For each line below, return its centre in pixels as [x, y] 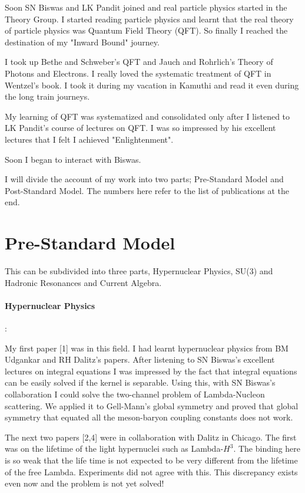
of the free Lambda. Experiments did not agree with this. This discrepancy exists [151, 471]
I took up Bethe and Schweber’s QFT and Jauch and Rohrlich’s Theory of [139, 62]
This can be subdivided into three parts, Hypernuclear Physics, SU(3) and [139, 271]
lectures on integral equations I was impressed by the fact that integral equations [151, 371]
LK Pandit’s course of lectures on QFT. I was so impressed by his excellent [140, 128]
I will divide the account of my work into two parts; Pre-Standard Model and [144, 179]
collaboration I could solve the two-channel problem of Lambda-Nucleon [135, 394]
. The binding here [267, 448]
